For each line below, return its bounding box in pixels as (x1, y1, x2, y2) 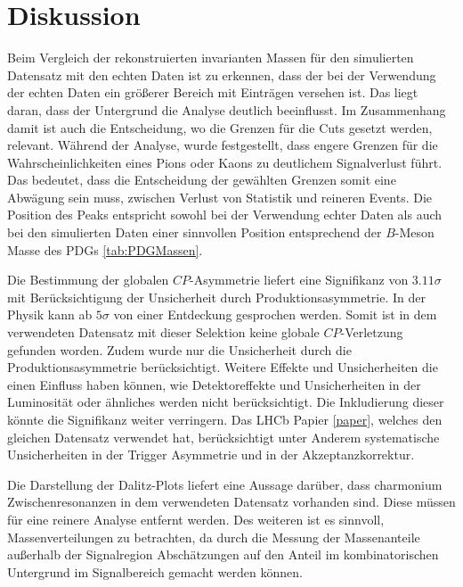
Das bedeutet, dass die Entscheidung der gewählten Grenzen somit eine (7, 170, 396, 189)
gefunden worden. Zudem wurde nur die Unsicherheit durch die (7, 340, 352, 359)
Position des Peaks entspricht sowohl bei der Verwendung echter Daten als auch (7, 205, 443, 224)
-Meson (394, 223, 435, 242)
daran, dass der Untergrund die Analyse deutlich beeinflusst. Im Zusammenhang (7, 100, 446, 119)
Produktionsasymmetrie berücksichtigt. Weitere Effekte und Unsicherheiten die (7, 358, 438, 376)
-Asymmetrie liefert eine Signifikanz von (190, 270, 409, 289)
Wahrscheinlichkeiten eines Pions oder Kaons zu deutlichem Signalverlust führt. (7, 153, 443, 171)
